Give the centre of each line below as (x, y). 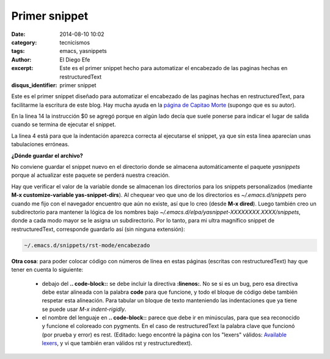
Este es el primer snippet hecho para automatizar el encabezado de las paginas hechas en (174, 68)
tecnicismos (75, 42)
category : (24, 42)
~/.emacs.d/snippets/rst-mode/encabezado (87, 245)
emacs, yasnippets (83, 51)
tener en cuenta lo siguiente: (47, 270)
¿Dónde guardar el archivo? (47, 155)
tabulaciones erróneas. (40, 144)
